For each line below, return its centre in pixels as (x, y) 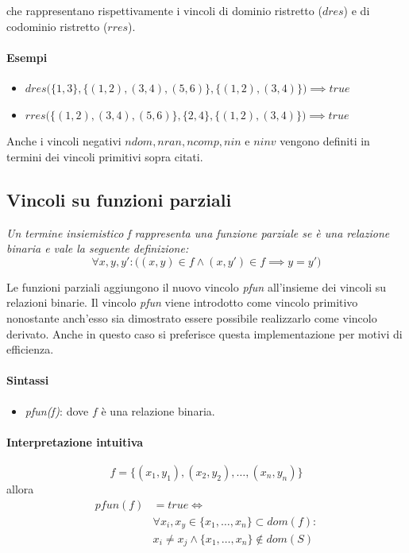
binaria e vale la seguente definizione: (98, 248)
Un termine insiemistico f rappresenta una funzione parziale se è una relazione (198, 232)
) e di (357, 10)
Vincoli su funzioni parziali (119, 199)
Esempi (27, 57)
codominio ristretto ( (57, 26)
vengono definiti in (325, 141)
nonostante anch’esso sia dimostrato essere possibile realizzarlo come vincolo (192, 317)
